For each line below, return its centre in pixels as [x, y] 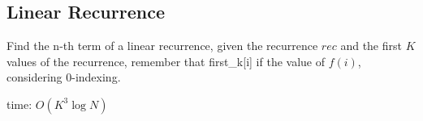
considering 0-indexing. [64, 77]
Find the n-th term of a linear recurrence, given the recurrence [162, 46]
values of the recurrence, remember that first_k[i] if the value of [166, 61]
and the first [371, 46]
